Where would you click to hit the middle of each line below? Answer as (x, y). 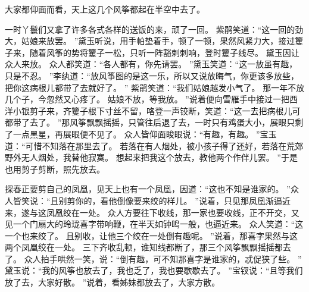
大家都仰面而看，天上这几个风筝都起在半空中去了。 (105, 9)
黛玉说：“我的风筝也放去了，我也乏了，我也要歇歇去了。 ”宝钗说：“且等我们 (154, 270)
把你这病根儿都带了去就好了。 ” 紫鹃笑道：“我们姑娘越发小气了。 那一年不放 (155, 87)
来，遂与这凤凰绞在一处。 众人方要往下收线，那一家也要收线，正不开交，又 (152, 212)
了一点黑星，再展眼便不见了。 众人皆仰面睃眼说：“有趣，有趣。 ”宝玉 (141, 134)
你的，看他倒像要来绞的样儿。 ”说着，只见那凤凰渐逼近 (183, 200)
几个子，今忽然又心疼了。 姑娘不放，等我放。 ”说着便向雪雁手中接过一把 (147, 99)
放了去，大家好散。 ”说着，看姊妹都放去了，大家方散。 (113, 282)
